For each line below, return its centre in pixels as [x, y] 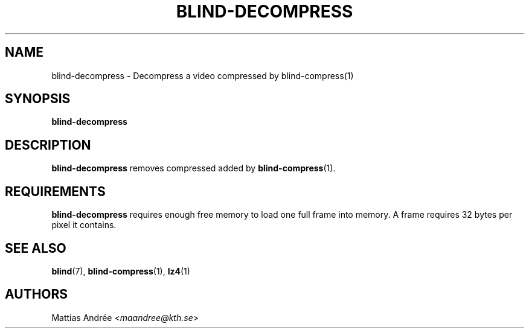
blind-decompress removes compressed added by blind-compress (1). [194, 168]
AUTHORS [37, 294]
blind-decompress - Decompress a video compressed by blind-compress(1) [203, 75]
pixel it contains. [84, 225]
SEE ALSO [36, 248]
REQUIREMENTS [55, 191]
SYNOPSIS [38, 99]
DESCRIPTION [48, 145]
